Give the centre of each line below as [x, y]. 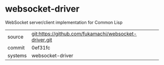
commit [16, 48]
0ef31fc [41, 48]
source [15, 36]
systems [17, 55]
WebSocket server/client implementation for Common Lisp [64, 22]
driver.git [42, 40]
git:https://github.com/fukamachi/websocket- [84, 33]
